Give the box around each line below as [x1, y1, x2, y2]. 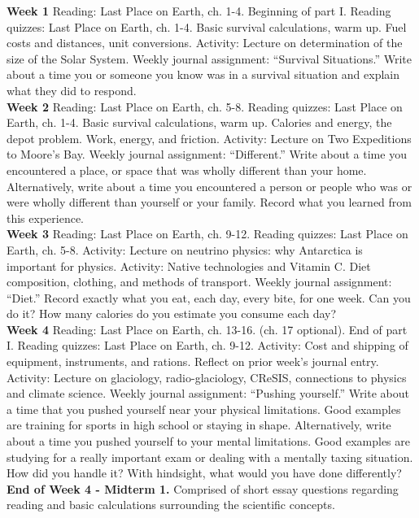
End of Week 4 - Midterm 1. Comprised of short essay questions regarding [7, 480, 399, 497]
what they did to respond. [7, 81, 137, 98]
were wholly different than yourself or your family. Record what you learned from [7, 194, 412, 211]
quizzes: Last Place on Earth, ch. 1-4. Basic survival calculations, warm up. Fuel [7, 18, 407, 35]
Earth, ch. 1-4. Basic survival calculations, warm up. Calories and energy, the [7, 114, 392, 131]
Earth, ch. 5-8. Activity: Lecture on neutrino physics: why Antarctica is [7, 241, 363, 258]
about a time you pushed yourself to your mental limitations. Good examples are [7, 433, 410, 450]
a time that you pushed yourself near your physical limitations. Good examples [7, 400, 401, 417]
